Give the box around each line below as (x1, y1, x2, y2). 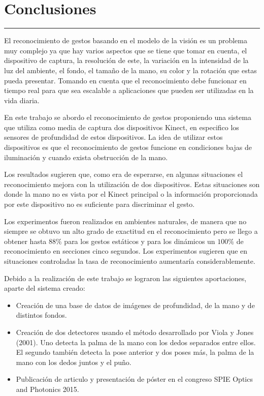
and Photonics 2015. (16, 383, 79, 394)
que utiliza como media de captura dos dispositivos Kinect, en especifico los (4, 121, 239, 132)
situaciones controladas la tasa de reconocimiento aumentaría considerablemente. (4, 256, 255, 266)
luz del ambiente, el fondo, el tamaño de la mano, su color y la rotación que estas (4, 65, 257, 75)
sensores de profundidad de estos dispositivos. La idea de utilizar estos (4, 132, 223, 142)
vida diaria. (4, 95, 40, 105)
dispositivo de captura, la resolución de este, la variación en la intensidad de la (4, 55, 249, 66)
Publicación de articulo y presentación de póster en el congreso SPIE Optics (16, 374, 253, 384)
